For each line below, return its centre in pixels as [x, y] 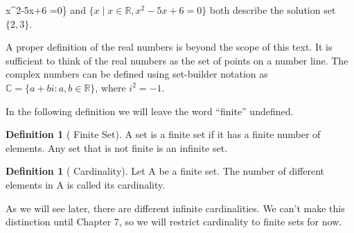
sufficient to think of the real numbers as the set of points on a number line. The [177, 60]
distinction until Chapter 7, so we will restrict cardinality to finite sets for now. [174, 222]
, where [110, 87]
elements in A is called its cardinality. [86, 184]
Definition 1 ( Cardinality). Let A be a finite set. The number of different [165, 171]
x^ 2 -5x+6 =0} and [46, 10]
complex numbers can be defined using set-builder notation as [137, 74]
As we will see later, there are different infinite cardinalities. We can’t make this [175, 208]
